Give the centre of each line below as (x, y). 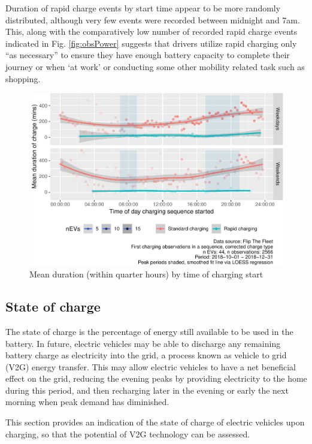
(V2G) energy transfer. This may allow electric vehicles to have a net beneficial (151, 366)
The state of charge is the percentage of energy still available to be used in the (149, 331)
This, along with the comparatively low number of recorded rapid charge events (152, 31)
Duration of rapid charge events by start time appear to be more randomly (143, 8)
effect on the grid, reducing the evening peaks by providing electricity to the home (156, 378)
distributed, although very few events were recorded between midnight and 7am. (153, 19)
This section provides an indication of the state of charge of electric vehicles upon (155, 422)
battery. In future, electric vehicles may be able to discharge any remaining (143, 343)
